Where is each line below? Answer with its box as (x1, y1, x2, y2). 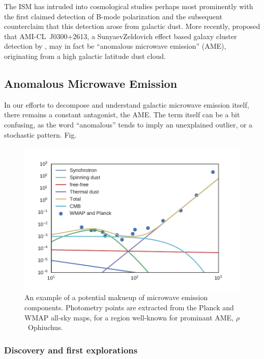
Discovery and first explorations (4, 343, 138, 356)
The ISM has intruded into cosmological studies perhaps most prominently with (4, 1, 253, 11)
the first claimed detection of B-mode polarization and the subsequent (4, 11, 223, 21)
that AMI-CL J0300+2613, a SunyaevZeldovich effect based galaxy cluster (4, 30, 237, 41)
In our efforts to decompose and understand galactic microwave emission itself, (4, 99, 249, 110)
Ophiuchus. (27, 322, 63, 333)
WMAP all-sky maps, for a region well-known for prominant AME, (24, 312, 234, 322)
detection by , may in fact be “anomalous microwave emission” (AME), (4, 41, 226, 51)
